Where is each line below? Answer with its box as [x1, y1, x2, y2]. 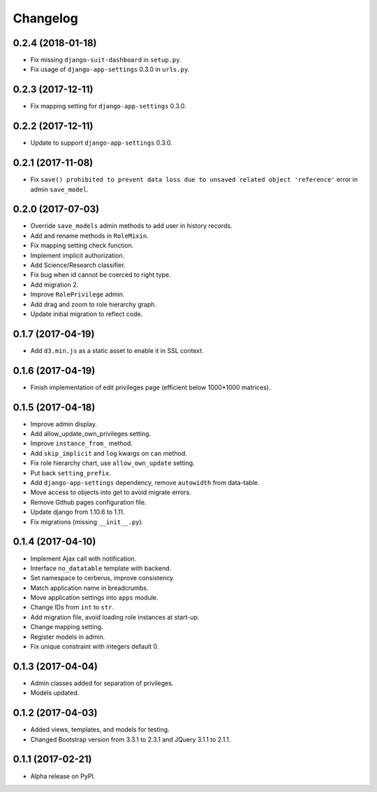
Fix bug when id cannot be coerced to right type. [30, 271, 171, 279]
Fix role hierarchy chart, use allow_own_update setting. [30, 459, 195, 468]
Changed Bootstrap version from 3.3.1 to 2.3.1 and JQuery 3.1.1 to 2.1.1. [30, 735, 231, 744]
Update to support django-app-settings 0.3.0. [30, 138, 172, 147]
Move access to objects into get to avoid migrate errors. [30, 488, 191, 496]
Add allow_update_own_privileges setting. [30, 430, 151, 438]
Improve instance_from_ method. [30, 439, 133, 447]
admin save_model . [30, 185, 89, 194]
